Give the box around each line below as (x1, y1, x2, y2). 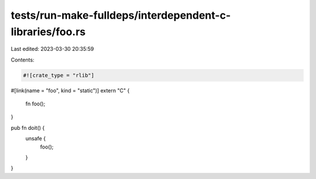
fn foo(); (25, 100, 46, 108)
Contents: (11, 56, 35, 63)
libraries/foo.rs (11, 25, 86, 38)
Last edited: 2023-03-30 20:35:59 (11, 46, 94, 53)
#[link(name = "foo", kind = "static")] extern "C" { (11, 87, 130, 94)
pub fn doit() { (11, 124, 45, 131)
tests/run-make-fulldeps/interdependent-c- (11, 9, 231, 22)
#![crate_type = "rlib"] (23, 72, 95, 78)
